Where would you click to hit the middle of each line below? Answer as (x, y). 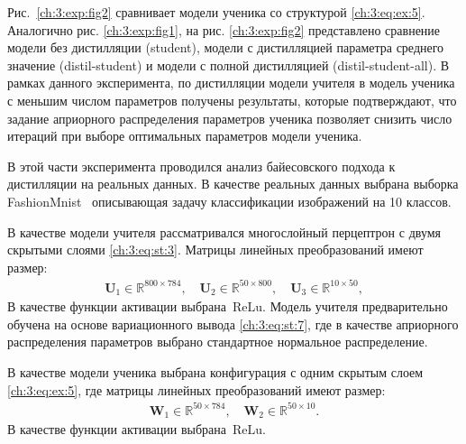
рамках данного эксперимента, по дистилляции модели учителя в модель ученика (231, 83)
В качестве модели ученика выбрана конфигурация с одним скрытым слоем (215, 372)
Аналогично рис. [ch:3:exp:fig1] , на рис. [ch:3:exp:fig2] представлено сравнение (224, 29)
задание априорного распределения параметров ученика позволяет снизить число (230, 118)
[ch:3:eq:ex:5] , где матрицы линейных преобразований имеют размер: (196, 389)
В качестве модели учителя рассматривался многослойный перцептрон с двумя (224, 231)
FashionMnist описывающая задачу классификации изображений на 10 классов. (229, 201)
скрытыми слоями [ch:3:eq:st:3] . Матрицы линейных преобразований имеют (215, 250)
